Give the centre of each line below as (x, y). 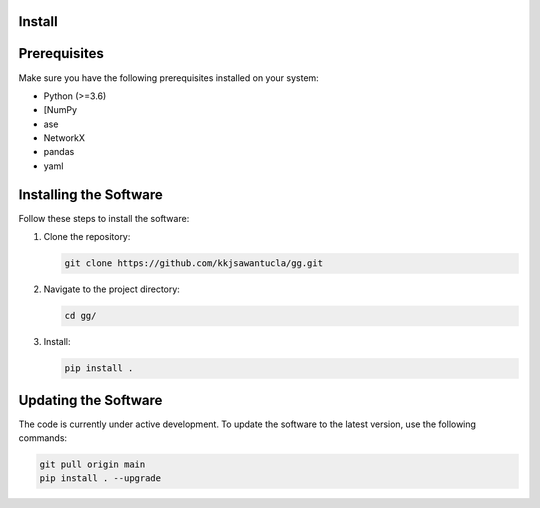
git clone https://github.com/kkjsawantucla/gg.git (194, 263)
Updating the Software (90, 400)
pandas (59, 152)
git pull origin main (92, 464)
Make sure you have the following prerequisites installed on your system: (168, 77)
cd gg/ (80, 316)
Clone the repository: (87, 237)
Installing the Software (91, 194)
